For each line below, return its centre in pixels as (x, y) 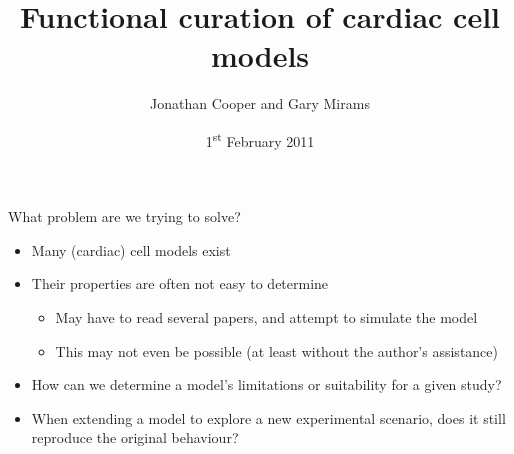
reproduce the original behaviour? (135, 437)
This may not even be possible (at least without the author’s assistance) (276, 350)
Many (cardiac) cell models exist (131, 249)
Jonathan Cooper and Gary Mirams (260, 103)
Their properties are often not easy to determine (180, 283)
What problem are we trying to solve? (124, 216)
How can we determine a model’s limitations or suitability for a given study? (266, 384)
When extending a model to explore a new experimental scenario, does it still (268, 417)
